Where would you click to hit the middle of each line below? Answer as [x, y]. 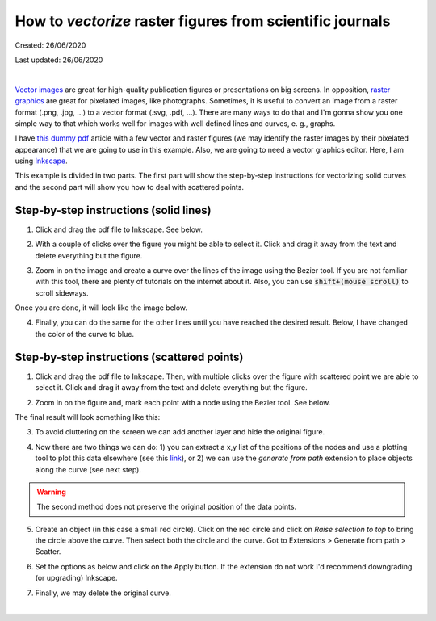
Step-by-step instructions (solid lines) [113, 210]
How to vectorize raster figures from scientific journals [203, 21]
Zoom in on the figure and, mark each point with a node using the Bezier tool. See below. [183, 402]
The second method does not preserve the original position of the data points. [167, 507]
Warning [51, 492]
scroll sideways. [62, 293]
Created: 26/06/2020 [50, 45]
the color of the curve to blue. [85, 334]
